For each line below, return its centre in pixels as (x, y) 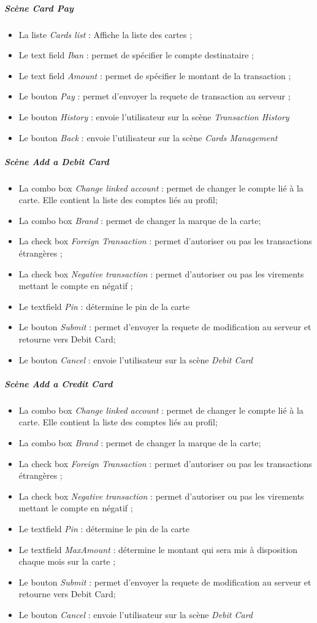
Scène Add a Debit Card (57, 161)
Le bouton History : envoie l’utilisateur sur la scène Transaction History (154, 116)
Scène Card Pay (39, 8)
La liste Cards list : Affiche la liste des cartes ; (105, 34)
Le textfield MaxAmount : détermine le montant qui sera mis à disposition (158, 549)
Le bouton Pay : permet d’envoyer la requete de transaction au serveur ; (155, 96)
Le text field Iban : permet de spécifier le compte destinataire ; (136, 55)
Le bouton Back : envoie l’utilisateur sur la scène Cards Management (148, 137)
